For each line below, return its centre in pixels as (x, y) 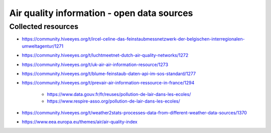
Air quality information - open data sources (101, 13)
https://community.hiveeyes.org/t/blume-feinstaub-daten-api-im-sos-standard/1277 (109, 73)
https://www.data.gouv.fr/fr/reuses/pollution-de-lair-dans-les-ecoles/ (119, 94)
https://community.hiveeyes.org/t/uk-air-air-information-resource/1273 (95, 64)
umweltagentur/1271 (43, 46)
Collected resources (44, 26)
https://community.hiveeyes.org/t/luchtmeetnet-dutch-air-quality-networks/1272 (105, 55)
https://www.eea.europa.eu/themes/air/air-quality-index (80, 121)
